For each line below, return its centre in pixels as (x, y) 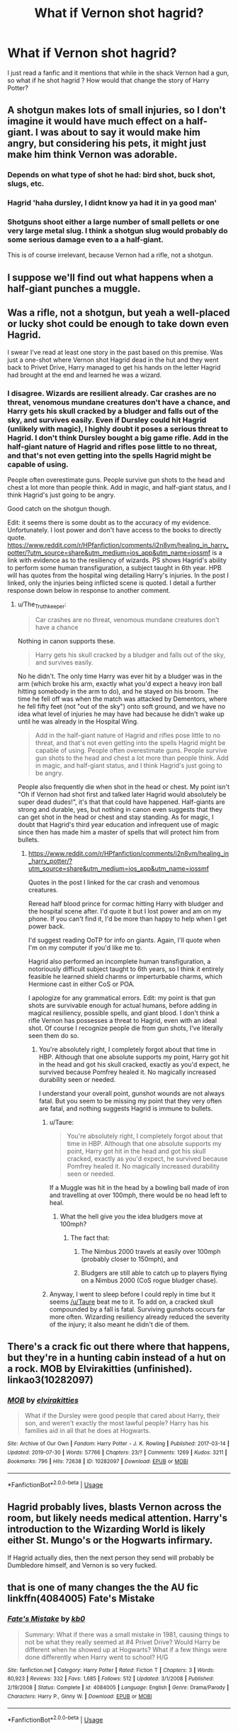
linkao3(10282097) (51, 1380)
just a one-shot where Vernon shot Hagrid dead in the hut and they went (113, 360)
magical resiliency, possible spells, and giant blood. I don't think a (124, 1013)
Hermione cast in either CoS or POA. (81, 984)
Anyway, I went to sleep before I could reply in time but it (132, 1294)
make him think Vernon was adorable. (92, 155)
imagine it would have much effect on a (96, 121)
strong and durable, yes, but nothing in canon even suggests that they (120, 809)
